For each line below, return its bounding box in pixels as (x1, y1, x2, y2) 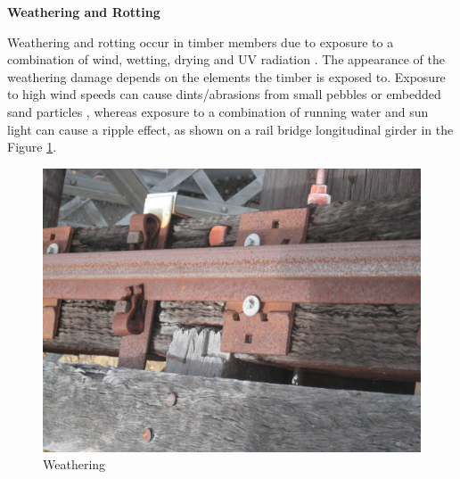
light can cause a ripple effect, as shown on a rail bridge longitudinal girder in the (7, 120, 454, 138)
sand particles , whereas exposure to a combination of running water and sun (7, 102, 429, 120)
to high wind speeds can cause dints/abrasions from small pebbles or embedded (7, 85, 441, 103)
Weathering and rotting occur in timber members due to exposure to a (7, 32, 394, 51)
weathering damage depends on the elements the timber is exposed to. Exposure (7, 67, 446, 86)
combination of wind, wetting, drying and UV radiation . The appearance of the (7, 50, 445, 69)
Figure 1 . (7, 137, 57, 156)
